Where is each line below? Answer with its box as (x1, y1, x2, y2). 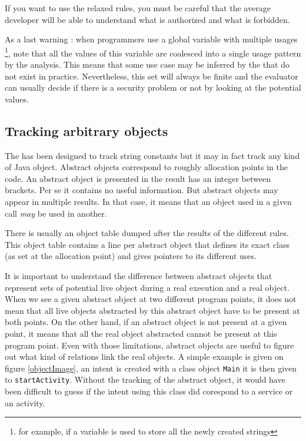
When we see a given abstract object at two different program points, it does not (5, 293, 297, 305)
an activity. (5, 396, 45, 409)
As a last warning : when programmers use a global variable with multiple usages (5, 33, 298, 45)
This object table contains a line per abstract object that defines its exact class (5, 238, 290, 250)
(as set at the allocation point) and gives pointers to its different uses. (5, 250, 257, 262)
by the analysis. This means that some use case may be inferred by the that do (5, 58, 290, 71)
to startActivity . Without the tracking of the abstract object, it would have (5, 373, 285, 386)
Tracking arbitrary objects (5, 121, 168, 140)
